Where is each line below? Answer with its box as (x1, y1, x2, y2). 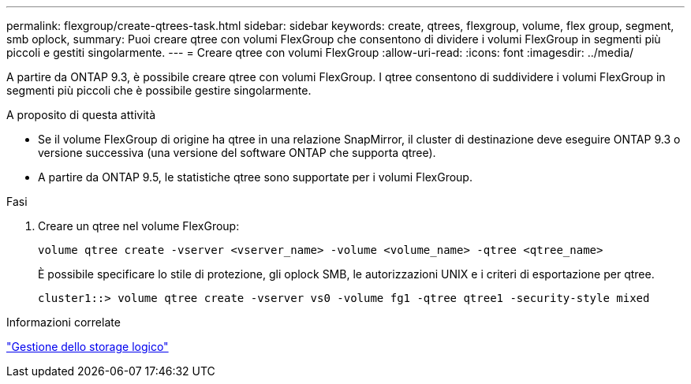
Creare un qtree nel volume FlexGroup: (38, 219, 240, 233)
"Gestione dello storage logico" (6, 340, 169, 353)
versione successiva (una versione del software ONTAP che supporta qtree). (38, 146, 436, 159)
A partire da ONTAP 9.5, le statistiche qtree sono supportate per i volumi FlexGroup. (38, 170, 472, 184)
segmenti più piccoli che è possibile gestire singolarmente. (6, 84, 312, 97)
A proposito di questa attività (6, 108, 156, 121)
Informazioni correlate (6, 315, 121, 329)
